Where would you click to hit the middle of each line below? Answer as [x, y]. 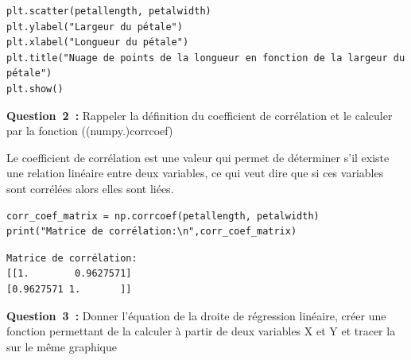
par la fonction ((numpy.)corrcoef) [90, 131]
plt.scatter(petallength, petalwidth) [109, 11]
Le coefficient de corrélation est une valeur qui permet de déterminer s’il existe [198, 157]
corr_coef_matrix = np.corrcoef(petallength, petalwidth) [163, 216]
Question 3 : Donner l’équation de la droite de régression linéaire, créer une [196, 315]
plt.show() [35, 89]
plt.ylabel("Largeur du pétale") [95, 27]
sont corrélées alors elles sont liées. [90, 188]
